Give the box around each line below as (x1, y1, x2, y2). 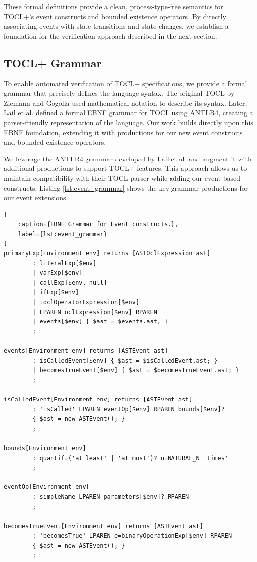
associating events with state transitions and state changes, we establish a (4, 21, 229, 31)
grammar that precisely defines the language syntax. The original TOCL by (4, 88, 235, 98)
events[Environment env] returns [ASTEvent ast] (4, 347, 168, 355)
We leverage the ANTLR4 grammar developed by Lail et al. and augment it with (4, 153, 252, 163)
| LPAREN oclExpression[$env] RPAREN (32, 308, 157, 316)
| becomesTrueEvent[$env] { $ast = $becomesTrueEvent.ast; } (32, 367, 239, 374)
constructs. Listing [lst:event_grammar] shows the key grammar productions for (4, 182, 248, 193)
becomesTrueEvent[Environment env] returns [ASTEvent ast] (4, 522, 203, 530)
